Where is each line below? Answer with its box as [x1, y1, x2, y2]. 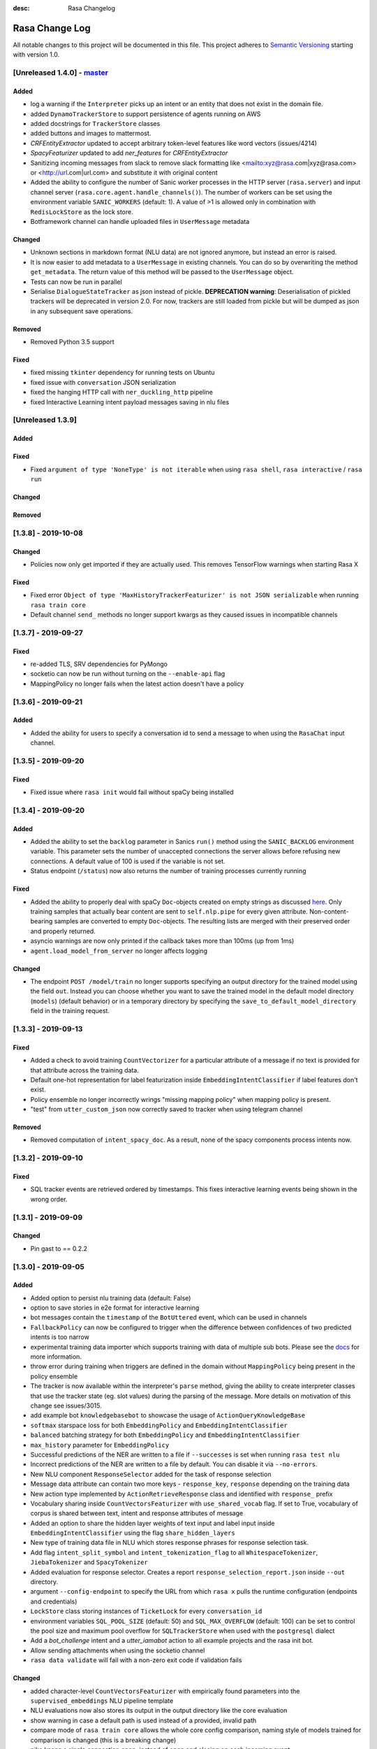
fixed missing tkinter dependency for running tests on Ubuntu [30, 368, 215, 377]
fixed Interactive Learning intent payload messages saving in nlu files [30, 397, 230, 406]
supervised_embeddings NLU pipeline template [30, 1697, 174, 1705]
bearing [30, 917, 53, 926]
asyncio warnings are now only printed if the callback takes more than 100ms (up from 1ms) [30, 937, 295, 945]
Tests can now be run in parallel [30, 277, 122, 286]
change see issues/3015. [30, 1401, 102, 1410]
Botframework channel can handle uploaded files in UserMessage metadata [30, 217, 250, 225]
